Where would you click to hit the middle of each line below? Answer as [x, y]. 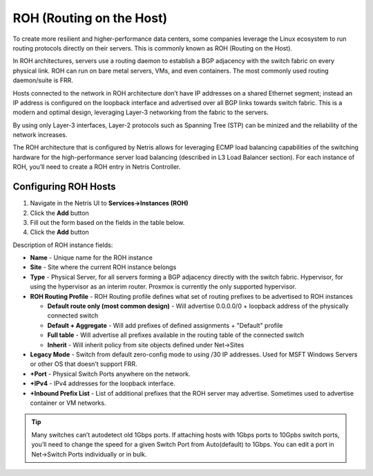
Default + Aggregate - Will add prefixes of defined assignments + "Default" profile [165, 325]
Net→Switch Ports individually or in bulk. [89, 454]
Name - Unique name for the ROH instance [92, 258]
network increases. [40, 135]
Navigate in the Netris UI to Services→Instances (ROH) [109, 203]
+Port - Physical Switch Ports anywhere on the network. [110, 374]
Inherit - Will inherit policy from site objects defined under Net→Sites [146, 345]
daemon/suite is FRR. [43, 80]
